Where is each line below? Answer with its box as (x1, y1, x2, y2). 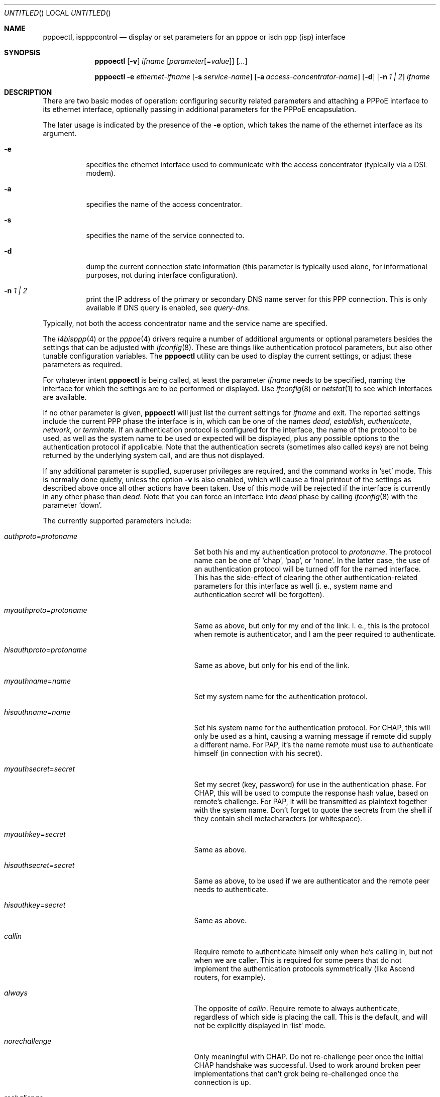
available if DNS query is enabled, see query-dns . (86, 303, 250, 312)
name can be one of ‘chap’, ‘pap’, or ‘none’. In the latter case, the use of (194, 556, 430, 565)
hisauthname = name (4, 708, 71, 716)
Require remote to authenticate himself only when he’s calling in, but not (194, 947, 433, 956)
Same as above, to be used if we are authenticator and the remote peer (194, 876, 430, 885)
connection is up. (194, 1078, 251, 1086)
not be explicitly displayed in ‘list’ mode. (194, 1021, 326, 1030)
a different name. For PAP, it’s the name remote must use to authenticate (194, 740, 433, 749)
